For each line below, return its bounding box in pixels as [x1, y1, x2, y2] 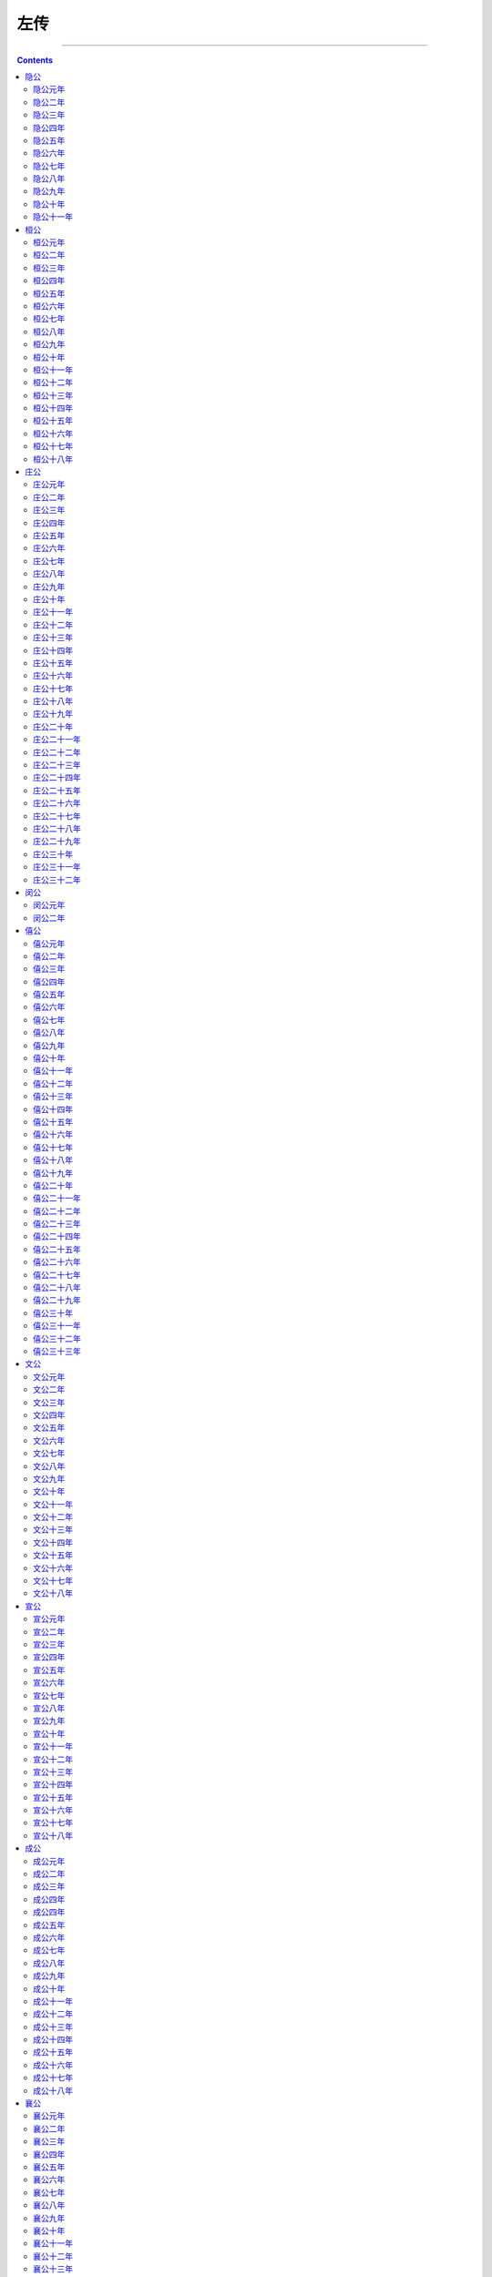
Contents [16, 55, 54, 66]
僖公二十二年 [33, 1205, 81, 1216]
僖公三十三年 [33, 1346, 81, 1356]
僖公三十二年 [33, 1333, 81, 1343]
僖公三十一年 [33, 1321, 81, 1332]
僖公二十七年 [33, 1269, 81, 1280]
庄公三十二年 [33, 874, 81, 885]
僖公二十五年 [33, 1243, 81, 1254]
